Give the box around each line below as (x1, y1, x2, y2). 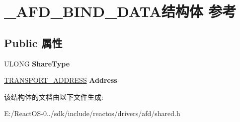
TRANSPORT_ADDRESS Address (4, 75, 117, 85)
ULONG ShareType (4, 58, 70, 68)
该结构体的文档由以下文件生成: (4, 91, 103, 102)
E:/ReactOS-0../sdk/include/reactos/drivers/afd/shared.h (4, 108, 180, 119)
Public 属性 (4, 35, 63, 50)
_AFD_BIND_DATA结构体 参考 (4, 1, 237, 21)
